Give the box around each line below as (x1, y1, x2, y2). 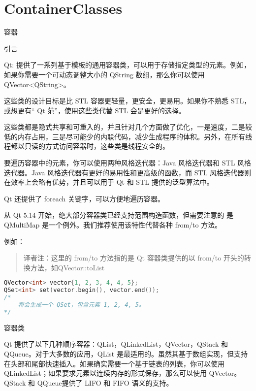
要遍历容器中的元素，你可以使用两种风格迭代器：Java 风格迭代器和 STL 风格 (4, 158, 252, 168)
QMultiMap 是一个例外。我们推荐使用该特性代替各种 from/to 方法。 (4, 220, 222, 230)
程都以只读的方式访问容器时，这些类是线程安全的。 (4, 141, 169, 151)
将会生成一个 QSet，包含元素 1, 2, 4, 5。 (18, 301, 145, 309)
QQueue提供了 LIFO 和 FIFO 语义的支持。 (37, 377, 173, 388)
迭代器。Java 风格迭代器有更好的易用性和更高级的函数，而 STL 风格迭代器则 (4, 167, 252, 177)
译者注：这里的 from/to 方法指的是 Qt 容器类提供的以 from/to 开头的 (23, 253, 244, 263)
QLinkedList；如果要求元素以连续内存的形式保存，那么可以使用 (4, 368, 207, 378)
